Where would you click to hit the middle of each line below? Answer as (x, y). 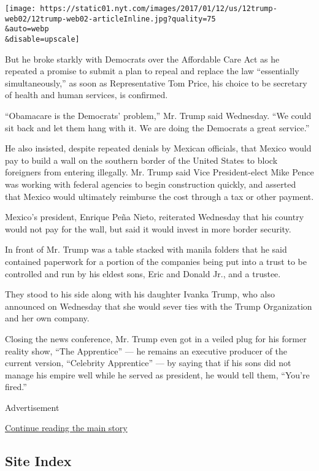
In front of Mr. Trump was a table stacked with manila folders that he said (146, 249)
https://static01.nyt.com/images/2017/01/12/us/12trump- (159, 9)
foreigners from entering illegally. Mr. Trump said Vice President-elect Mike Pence (159, 172)
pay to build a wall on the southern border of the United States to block (141, 160)
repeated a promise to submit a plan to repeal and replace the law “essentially (152, 71)
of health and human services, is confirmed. (86, 95)
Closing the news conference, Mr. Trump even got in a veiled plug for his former (156, 338)
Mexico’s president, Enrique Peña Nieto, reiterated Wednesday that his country (155, 217)
